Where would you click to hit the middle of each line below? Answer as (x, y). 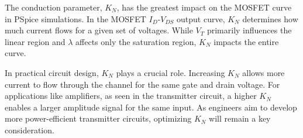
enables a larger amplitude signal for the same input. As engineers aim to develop (151, 107)
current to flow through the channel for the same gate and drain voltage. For (142, 84)
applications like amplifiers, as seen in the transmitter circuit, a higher (131, 96)
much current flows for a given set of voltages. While (99, 30)
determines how (270, 18)
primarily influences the (249, 30)
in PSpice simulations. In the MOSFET (75, 18)
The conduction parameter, (54, 7)
